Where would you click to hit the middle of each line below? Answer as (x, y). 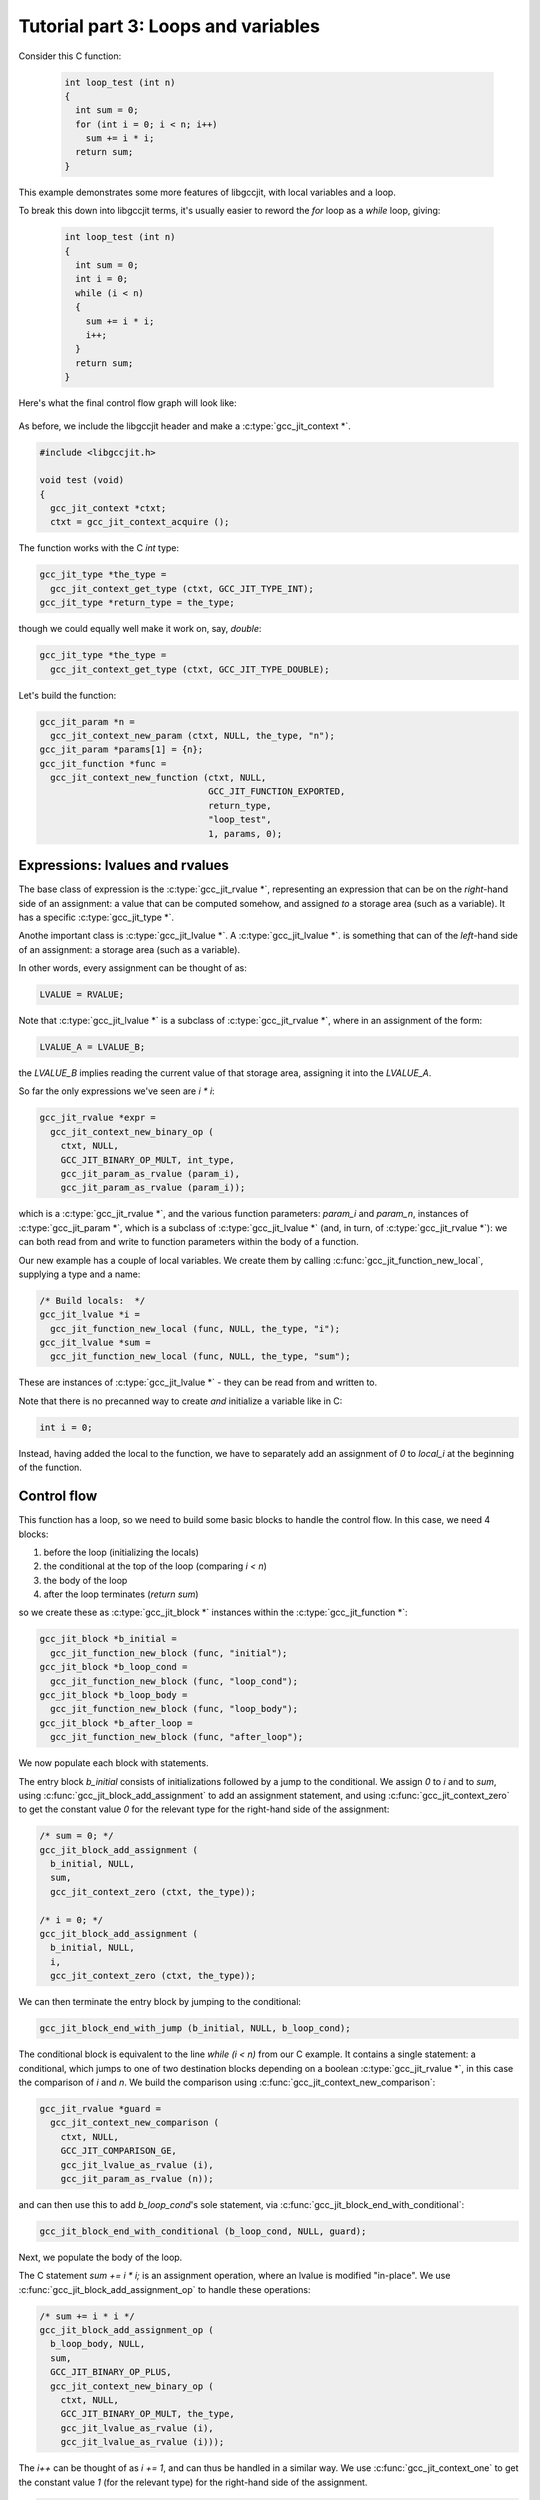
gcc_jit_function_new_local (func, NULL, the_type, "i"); (195, 1328)
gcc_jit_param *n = (87, 721)
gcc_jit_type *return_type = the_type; (137, 603)
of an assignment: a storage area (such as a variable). (129, 949)
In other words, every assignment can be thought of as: (132, 968)
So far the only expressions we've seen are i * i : (116, 1091)
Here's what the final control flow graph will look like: (127, 403)
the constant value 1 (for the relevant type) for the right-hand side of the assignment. (193, 2482)
